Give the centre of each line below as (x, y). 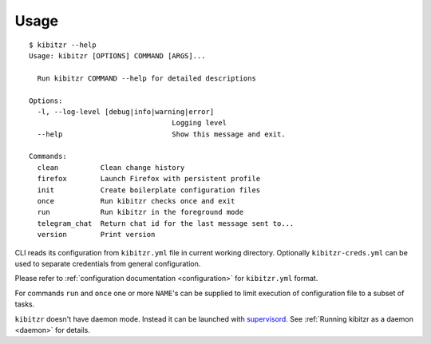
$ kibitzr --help (63, 45)
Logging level (200, 123)
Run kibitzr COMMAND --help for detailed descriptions (147, 78)
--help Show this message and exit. (162, 134)
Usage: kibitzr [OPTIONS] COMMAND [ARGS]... (118, 55)
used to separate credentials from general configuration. (108, 263)
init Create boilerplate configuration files (149, 190)
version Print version (96, 235)
